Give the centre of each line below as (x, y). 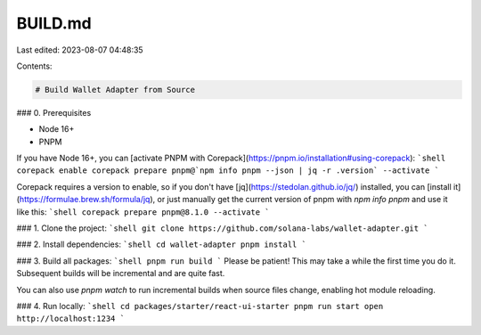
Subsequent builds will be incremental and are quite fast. (121, 274)
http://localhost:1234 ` (70, 319)
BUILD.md (54, 23)
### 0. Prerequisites (54, 112)
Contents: (34, 66)
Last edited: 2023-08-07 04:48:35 (80, 50)
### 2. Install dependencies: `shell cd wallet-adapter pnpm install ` (162, 244)
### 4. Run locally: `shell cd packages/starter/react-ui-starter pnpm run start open (200, 306)
